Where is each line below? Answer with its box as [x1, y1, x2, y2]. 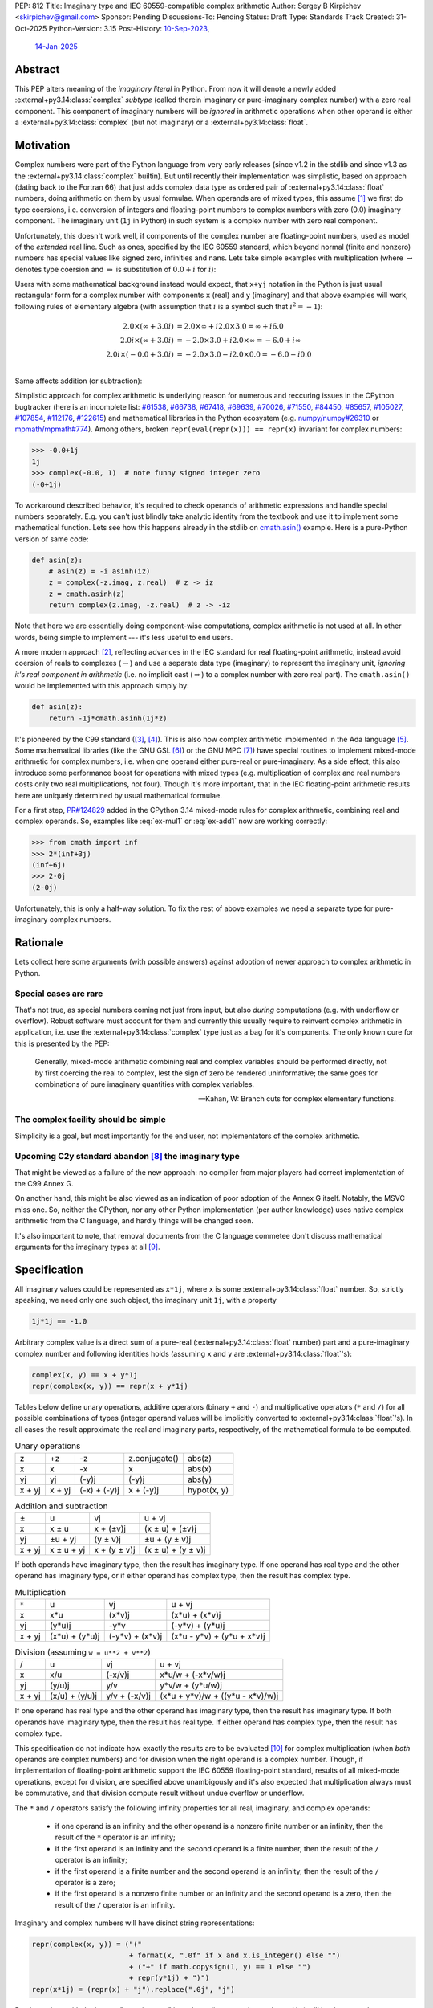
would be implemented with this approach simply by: [14, 681, 189, 691]
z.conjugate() [128, 1452, 180, 1463]
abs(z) [187, 1452, 212, 1463]
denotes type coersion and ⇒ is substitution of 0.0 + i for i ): [14, 264, 216, 274]
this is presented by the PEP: [14, 1039, 110, 1048]
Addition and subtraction [14, 1500, 108, 1512]
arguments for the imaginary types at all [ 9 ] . [14, 1242, 160, 1251]
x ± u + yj [49, 1544, 86, 1555]
